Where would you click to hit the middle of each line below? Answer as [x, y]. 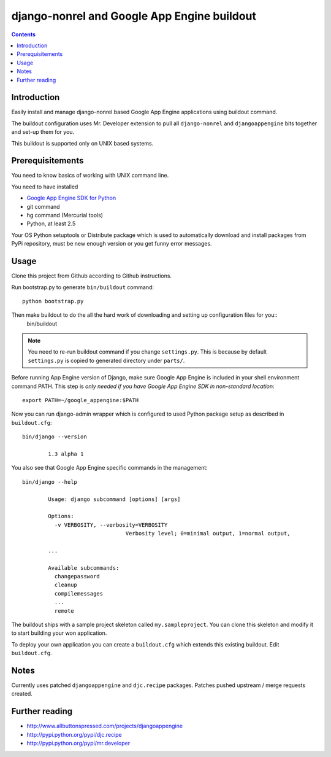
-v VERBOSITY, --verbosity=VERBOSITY [111, 525]
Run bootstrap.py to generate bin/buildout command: [83, 287]
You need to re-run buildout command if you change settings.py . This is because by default [147, 352]
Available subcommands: [84, 568]
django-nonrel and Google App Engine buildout [134, 16]
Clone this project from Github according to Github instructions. [91, 276]
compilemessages [79, 593]
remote [64, 611]
